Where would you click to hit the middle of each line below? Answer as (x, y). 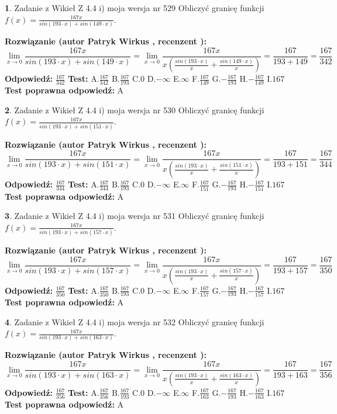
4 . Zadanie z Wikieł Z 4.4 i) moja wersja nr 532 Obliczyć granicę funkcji (135, 321)
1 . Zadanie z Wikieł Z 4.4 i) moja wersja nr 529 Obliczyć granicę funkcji (135, 8)
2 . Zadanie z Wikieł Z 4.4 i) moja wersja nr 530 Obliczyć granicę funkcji (135, 109)
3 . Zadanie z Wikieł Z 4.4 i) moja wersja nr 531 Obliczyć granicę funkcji (135, 216)
